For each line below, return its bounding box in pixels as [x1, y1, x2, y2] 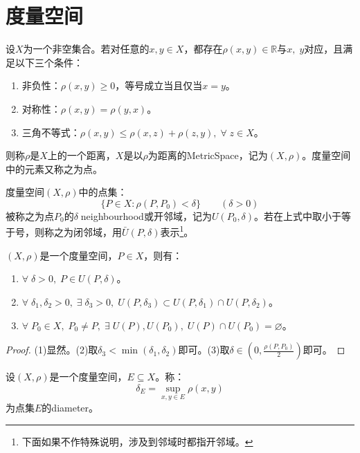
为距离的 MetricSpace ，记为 [147, 148, 268, 163]
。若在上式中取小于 [254, 208, 342, 223]
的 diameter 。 [42, 400, 99, 414]
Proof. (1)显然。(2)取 [6, 342, 98, 357]
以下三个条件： [15, 55, 83, 69]
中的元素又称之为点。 [6, 161, 102, 176]
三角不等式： [21, 124, 80, 139]
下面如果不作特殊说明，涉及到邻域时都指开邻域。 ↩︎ [21, 434, 253, 448]
